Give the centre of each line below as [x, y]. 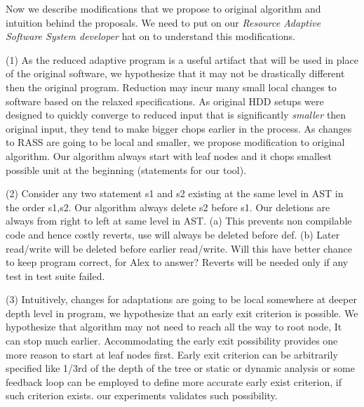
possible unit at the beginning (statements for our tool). [126, 169]
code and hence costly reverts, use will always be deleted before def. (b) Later [173, 234]
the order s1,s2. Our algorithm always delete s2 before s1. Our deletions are [168, 207]
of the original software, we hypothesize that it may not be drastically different [175, 73]
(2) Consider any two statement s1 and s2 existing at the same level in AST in [175, 193]
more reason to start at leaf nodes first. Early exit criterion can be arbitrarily [172, 354]
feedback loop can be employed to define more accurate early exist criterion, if [174, 381]
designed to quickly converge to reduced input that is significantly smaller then [176, 115]
